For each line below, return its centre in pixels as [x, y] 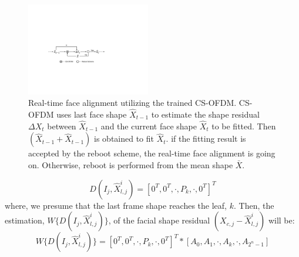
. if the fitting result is [206, 138]
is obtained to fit [124, 138]
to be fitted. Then [244, 126]
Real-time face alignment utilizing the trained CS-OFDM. [132, 103]
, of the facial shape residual [159, 220]
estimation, [25, 220]
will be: [281, 220]
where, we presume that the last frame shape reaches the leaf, [116, 205]
